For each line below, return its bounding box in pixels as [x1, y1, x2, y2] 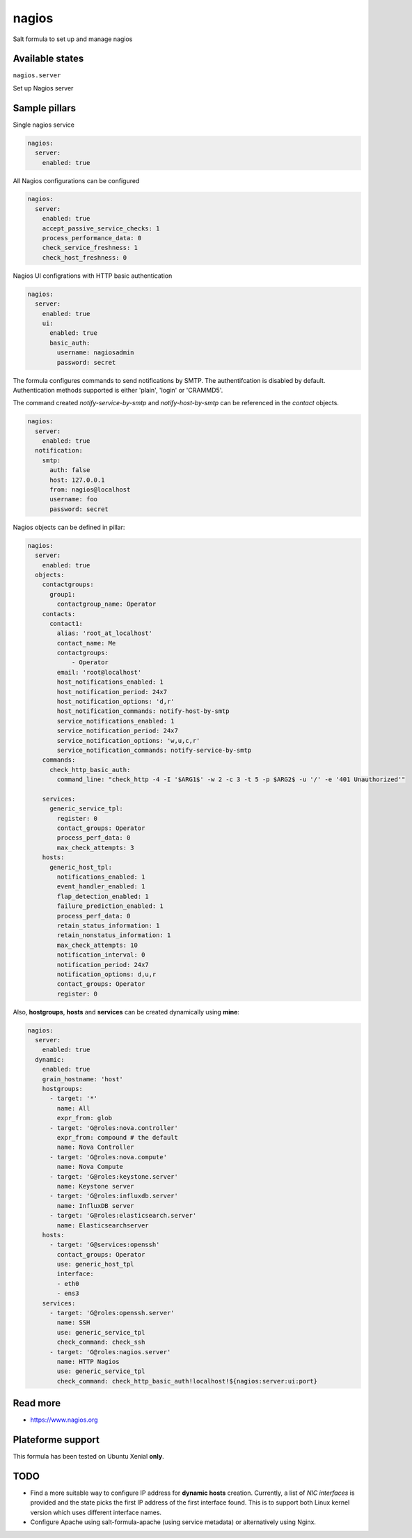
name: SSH [56, 1319, 90, 1326]
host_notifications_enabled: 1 [56, 678, 164, 686]
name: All [56, 1104, 90, 1112]
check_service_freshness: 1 [42, 244, 138, 252]
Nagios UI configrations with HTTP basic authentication [13, 272, 173, 280]
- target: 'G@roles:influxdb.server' [49, 1192, 179, 1200]
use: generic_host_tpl [56, 1260, 135, 1269]
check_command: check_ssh [56, 1338, 145, 1347]
